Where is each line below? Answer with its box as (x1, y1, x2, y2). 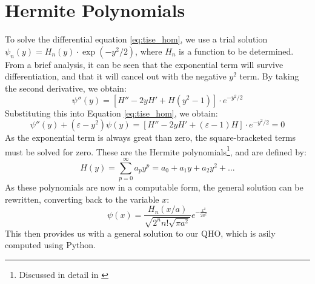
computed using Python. (5, 238, 96, 251)
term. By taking (239, 70, 299, 83)
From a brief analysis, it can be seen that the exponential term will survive (5, 58, 283, 70)
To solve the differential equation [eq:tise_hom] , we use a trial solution (5, 33, 268, 46)
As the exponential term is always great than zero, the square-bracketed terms (5, 131, 296, 144)
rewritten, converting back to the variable (5, 192, 159, 205)
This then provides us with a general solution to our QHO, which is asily (5, 226, 276, 239)
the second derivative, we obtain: (5, 81, 127, 94)
